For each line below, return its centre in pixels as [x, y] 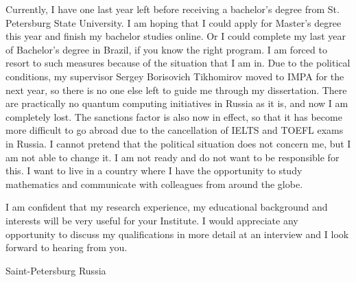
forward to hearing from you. [67, 247]
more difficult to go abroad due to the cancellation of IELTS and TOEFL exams [175, 130]
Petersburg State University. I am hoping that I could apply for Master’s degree [174, 22]
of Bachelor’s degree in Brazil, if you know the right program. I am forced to [166, 49]
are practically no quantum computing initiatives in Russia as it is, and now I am [177, 103]
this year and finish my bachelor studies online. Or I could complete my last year [176, 36]
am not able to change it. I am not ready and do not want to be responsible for [173, 157]
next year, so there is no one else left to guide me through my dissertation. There [176, 90]
